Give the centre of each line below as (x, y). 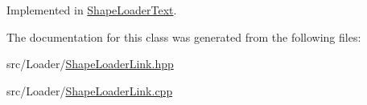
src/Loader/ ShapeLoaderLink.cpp (90, 90)
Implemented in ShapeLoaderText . (92, 10)
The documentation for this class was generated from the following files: (184, 36)
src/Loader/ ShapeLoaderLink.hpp (90, 64)
